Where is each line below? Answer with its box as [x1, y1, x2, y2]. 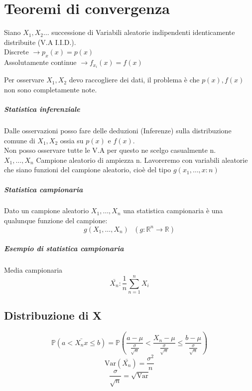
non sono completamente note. [4, 84, 97, 94]
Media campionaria [4, 265, 63, 275]
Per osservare [4, 74, 44, 85]
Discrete [4, 46, 29, 57]
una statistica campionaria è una [123, 205, 223, 216]
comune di [4, 135, 35, 145]
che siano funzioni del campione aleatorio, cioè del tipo [4, 164, 171, 175]
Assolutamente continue [4, 57, 77, 67]
